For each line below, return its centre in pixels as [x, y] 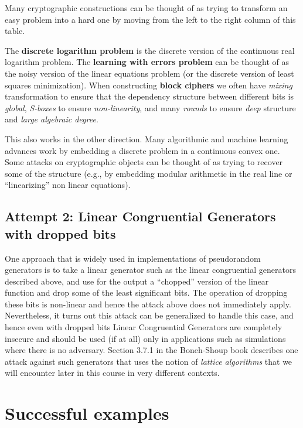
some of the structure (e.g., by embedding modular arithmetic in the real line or [149, 173]
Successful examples [87, 413]
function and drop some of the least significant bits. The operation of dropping [146, 292]
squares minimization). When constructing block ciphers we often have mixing [149, 85]
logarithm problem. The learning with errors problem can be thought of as [147, 62]
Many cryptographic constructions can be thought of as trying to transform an [146, 8]
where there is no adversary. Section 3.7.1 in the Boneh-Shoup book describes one [151, 350]
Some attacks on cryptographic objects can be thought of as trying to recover [144, 162]
